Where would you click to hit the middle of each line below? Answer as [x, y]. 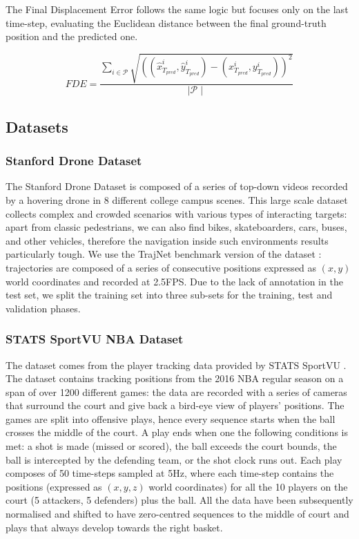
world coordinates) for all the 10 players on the [248, 486]
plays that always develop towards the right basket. [114, 527]
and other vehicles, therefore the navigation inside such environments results [167, 240]
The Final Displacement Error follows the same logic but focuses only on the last [177, 9]
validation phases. [43, 308]
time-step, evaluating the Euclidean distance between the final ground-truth [166, 22]
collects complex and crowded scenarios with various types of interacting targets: [176, 213]
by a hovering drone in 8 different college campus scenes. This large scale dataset [177, 199]
